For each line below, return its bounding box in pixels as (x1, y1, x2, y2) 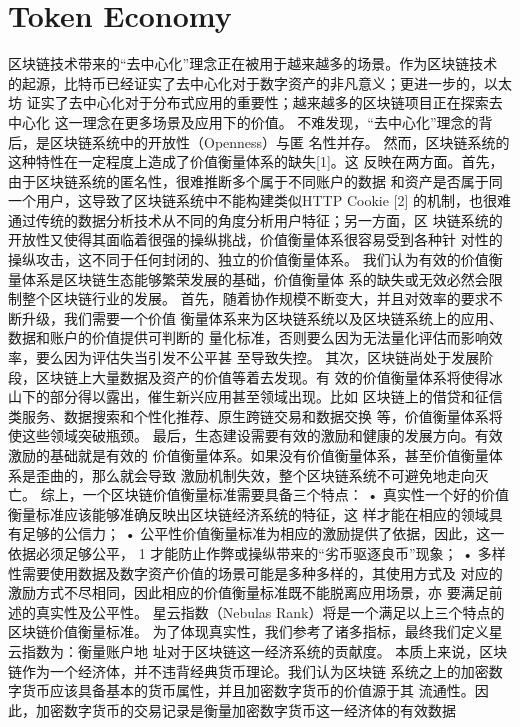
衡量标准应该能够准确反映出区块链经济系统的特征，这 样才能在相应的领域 (8, 503, 489, 524)
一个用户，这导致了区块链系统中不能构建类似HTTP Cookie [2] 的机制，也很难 (8, 190, 512, 211)
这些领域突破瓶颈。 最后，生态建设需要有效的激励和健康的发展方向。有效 (21, 425, 503, 446)
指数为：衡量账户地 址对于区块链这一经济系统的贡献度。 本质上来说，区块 (21, 640, 508, 661)
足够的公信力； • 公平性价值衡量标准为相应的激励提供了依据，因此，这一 (21, 523, 505, 544)
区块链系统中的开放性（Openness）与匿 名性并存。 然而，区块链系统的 (49, 131, 510, 152)
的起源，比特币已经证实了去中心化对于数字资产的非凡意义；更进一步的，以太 (8, 72, 512, 93)
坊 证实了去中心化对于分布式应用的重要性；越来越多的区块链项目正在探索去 (8, 92, 503, 113)
